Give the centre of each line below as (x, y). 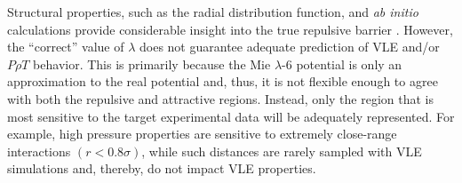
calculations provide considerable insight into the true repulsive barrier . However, (230, 29)
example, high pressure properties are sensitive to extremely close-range (202, 134)
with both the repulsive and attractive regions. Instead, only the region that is (220, 98)
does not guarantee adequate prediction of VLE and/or (290, 47)
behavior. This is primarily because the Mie (152, 64)
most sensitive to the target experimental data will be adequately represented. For (231, 116)
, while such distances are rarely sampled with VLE (282, 151)
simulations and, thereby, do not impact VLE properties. (162, 168)
